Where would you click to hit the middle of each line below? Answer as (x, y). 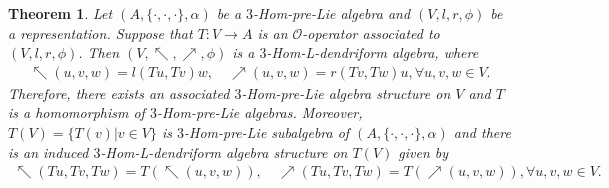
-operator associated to (371, 32)
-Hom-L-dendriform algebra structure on (224, 151)
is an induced (48, 151)
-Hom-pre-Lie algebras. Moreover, (259, 112)
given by (423, 151)
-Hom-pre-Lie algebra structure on (346, 92)
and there (482, 132)
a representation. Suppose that (100, 32)
